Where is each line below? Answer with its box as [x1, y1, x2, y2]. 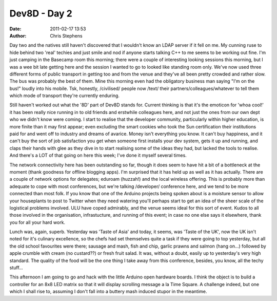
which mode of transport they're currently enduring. [9, 92, 120, 99]
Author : [9, 32, 27, 39]
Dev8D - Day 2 [9, 8, 73, 19]
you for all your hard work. [9, 219, 66, 225]
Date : [9, 26, 22, 32]
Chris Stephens [50, 32, 83, 39]
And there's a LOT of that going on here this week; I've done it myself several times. [9, 152, 187, 159]
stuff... [9, 265, 23, 271]
